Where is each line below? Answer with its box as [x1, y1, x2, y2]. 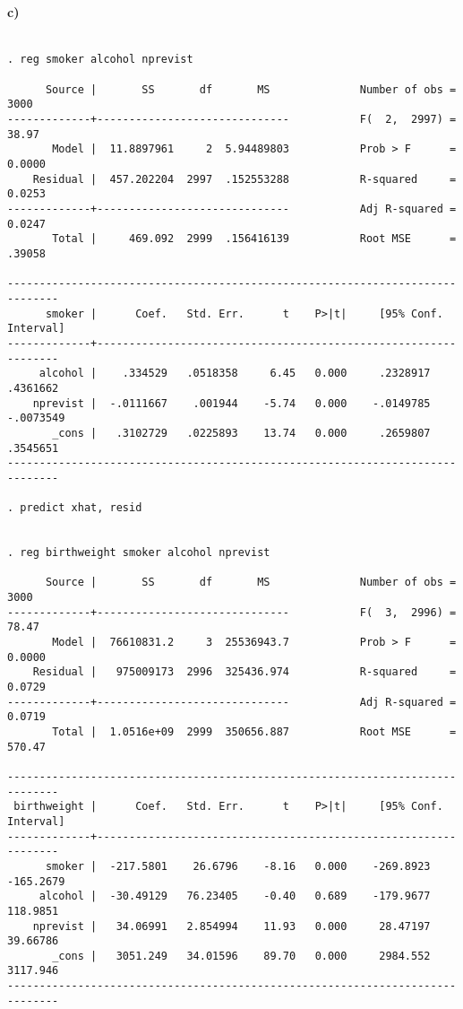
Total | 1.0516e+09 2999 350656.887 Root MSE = [52, 725, 457, 738]
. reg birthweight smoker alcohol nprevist [7, 546, 270, 560]
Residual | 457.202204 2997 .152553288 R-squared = [32, 172, 457, 186]
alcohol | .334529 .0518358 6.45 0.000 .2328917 [39, 367, 431, 380]
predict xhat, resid [20, 501, 142, 515]
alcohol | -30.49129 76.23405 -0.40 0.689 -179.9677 [39, 890, 431, 903]
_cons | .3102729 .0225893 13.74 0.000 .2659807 [52, 426, 431, 439]
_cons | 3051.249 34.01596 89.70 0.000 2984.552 [52, 949, 431, 962]
